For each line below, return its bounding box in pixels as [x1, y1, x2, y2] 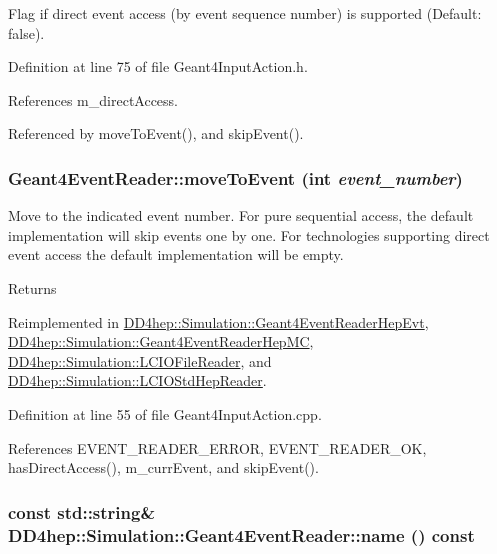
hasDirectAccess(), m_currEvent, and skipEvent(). [8, 457, 319, 478]
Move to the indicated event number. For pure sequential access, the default [8, 205, 474, 226]
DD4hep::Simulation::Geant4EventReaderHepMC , [8, 331, 314, 352]
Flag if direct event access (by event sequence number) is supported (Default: [8, 3, 482, 23]
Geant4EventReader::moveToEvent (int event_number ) [8, 165, 463, 190]
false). [8, 22, 45, 43]
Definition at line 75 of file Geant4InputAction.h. [8, 56, 308, 77]
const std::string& [8, 499, 156, 524]
